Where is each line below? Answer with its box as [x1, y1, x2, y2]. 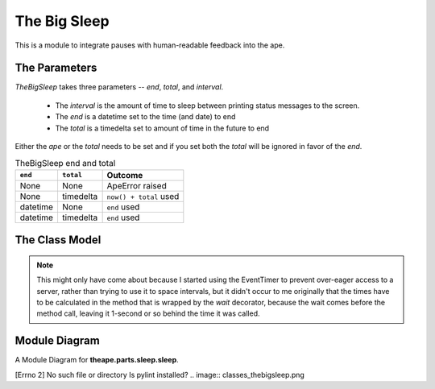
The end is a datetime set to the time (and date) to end [55, 112, 236, 122]
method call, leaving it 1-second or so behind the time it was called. [36, 308, 261, 318]
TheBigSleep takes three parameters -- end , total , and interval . [14, 82, 224, 92]
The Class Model [14, 234, 101, 247]
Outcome [106, 169, 143, 180]
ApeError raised [106, 180, 167, 191]
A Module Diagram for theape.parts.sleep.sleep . [14, 355, 179, 365]
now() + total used [106, 190, 180, 201]
